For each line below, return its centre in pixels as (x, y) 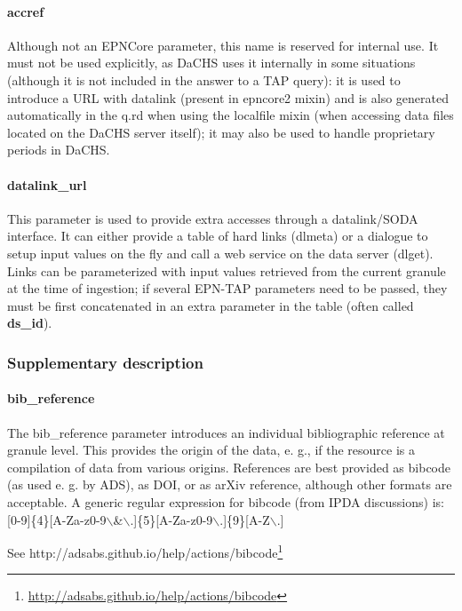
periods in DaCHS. (59, 150)
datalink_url (47, 184)
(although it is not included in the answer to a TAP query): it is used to (204, 79)
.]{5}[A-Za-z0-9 (171, 519)
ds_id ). (30, 323)
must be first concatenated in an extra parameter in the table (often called (211, 305)
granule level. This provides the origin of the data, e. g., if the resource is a (211, 450)
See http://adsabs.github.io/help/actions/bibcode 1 (145, 551)
